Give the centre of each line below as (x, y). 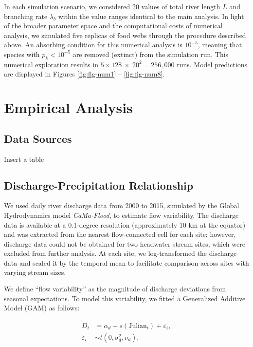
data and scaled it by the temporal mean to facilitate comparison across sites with (126, 262)
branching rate (26, 16)
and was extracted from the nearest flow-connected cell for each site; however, (120, 234)
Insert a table (24, 159)
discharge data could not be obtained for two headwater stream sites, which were (125, 243)
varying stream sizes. (35, 272)
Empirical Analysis (68, 107)
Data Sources (38, 138)
